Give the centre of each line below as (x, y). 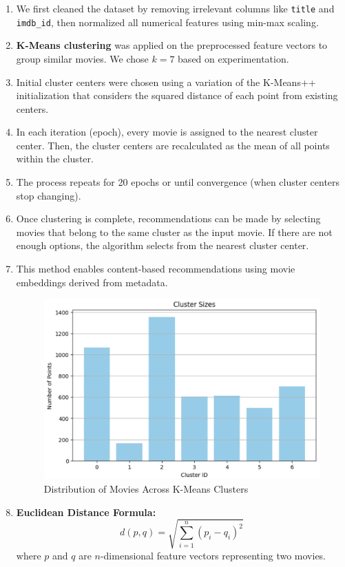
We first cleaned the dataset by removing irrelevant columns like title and (175, 8)
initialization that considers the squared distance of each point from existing (177, 95)
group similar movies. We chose (82, 58)
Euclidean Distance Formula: (86, 512)
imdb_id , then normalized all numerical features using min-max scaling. (167, 22)
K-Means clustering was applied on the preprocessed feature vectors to (172, 45)
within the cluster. (55, 159)
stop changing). (49, 195)
